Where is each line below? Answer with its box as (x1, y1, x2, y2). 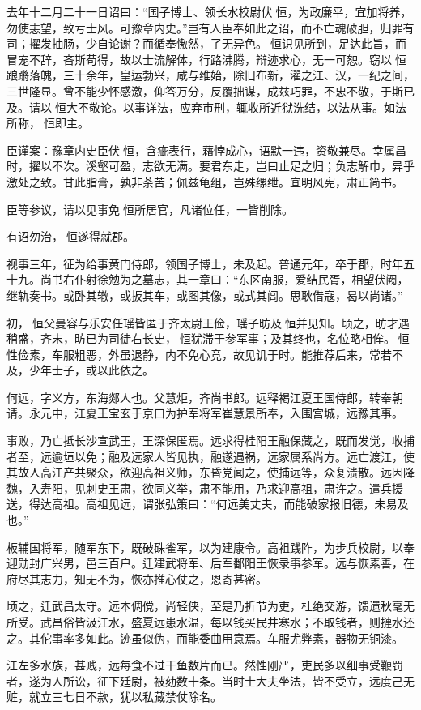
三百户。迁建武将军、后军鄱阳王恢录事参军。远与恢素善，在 (96, 554, 415, 571)
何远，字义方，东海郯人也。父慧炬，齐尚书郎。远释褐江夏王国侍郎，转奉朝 (6, 388, 403, 405)
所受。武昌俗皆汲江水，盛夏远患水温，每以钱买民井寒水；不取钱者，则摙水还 (6, 614, 415, 630)
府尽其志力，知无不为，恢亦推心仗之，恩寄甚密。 (6, 570, 267, 587)
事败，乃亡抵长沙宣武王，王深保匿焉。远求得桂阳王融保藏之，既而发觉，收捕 (6, 432, 415, 449)
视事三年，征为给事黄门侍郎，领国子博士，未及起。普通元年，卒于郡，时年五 (6, 254, 415, 272)
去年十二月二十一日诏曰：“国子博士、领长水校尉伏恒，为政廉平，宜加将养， (6, 3, 412, 19)
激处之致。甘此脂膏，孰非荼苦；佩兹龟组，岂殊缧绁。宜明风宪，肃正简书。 (6, 173, 403, 190)
